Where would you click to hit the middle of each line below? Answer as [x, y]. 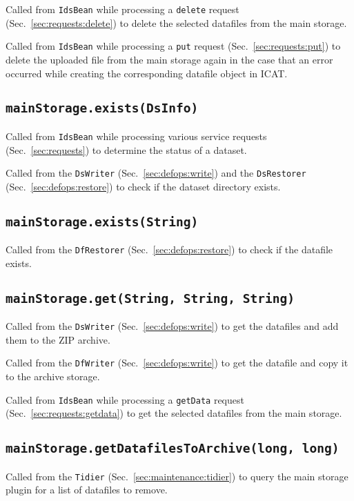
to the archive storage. [53, 376]
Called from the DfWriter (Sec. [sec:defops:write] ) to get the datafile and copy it [177, 363]
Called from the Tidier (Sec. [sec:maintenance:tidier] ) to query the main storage [177, 476]
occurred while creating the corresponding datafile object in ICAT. [147, 73]
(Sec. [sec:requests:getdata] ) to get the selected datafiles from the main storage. [174, 413]
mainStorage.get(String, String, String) [150, 298]
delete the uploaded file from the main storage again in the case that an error [169, 59]
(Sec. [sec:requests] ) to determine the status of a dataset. [126, 149]
